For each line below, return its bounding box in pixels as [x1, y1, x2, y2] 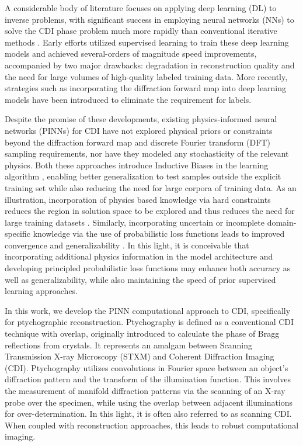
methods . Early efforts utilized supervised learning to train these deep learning [5, 36, 289, 48]
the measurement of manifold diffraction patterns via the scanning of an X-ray [5, 385, 285, 396]
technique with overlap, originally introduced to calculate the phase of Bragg [5, 327, 280, 340]
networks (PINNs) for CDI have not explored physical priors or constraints [5, 124, 273, 136]
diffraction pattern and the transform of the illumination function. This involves [5, 373, 291, 385]
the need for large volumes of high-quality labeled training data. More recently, [5, 70, 288, 82]
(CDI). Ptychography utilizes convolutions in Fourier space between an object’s [5, 361, 288, 374]
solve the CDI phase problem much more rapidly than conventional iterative [5, 25, 277, 37]
